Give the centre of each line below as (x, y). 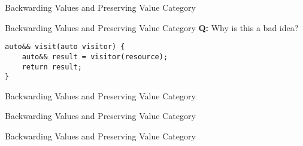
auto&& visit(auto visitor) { (65, 47)
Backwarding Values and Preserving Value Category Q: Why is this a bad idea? (152, 27)
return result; (52, 67)
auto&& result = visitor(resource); (95, 57)
